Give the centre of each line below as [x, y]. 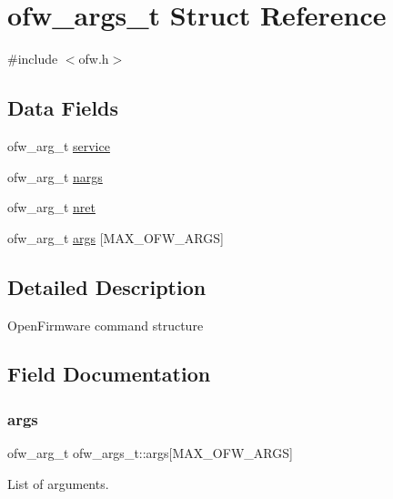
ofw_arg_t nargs [55, 176]
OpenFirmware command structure [106, 325]
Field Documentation [109, 374]
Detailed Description [107, 286]
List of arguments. [58, 483]
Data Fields [63, 108]
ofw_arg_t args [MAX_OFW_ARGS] [116, 237]
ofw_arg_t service [59, 145]
